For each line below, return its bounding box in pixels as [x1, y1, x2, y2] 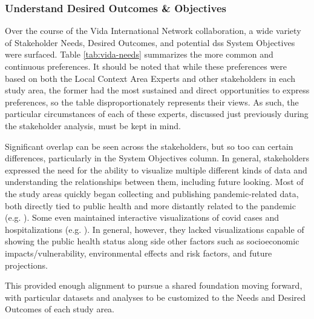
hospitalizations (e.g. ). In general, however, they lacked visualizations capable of [5, 223, 304, 235]
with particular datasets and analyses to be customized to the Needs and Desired [5, 290, 306, 303]
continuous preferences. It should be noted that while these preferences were [5, 60, 287, 72]
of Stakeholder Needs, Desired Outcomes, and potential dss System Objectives [5, 36, 295, 49]
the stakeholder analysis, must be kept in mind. [5, 119, 181, 132]
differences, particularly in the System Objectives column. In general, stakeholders [5, 152, 310, 164]
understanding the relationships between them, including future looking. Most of [5, 175, 304, 188]
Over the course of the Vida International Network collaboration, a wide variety [5, 24, 301, 37]
